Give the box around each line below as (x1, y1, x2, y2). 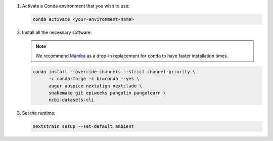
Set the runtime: (22, 110, 56, 116)
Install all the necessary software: (22, 29, 92, 35)
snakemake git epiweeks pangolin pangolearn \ (49, 90, 166, 96)
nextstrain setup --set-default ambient (32, 124, 134, 129)
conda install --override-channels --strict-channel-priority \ (32, 69, 196, 74)
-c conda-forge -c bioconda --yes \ (49, 76, 140, 82)
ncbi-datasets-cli (49, 97, 95, 103)
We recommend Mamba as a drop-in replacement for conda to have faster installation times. (35, 53, 229, 59)
